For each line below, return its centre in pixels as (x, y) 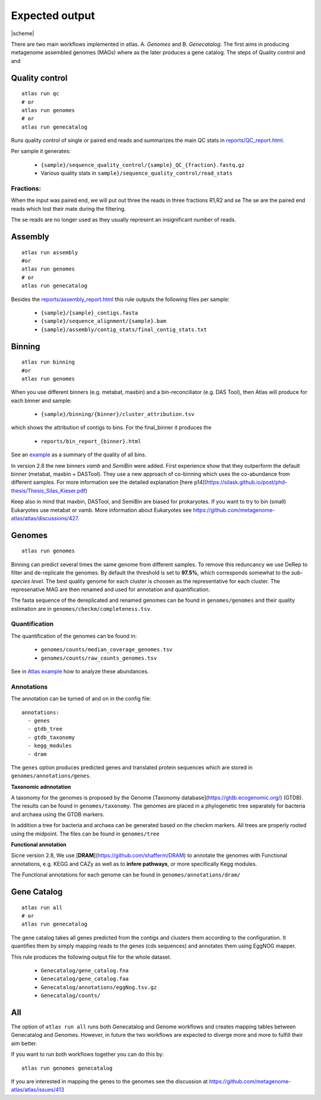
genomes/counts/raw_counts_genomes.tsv (99, 658)
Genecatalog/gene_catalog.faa (85, 979)
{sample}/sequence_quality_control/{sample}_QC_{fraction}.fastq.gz (143, 165)
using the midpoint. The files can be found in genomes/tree (85, 834)
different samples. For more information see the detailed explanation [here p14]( (109, 482)
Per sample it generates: (41, 151)
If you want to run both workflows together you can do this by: (87, 1054)
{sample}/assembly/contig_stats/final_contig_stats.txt (124, 330)
